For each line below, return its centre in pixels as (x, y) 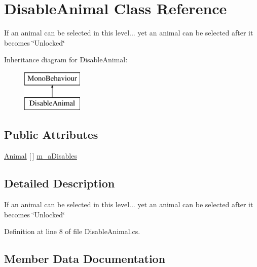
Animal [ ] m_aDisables (41, 156)
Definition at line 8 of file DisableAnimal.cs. (72, 231)
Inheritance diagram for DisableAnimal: (66, 60)
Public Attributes (51, 135)
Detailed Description (60, 183)
